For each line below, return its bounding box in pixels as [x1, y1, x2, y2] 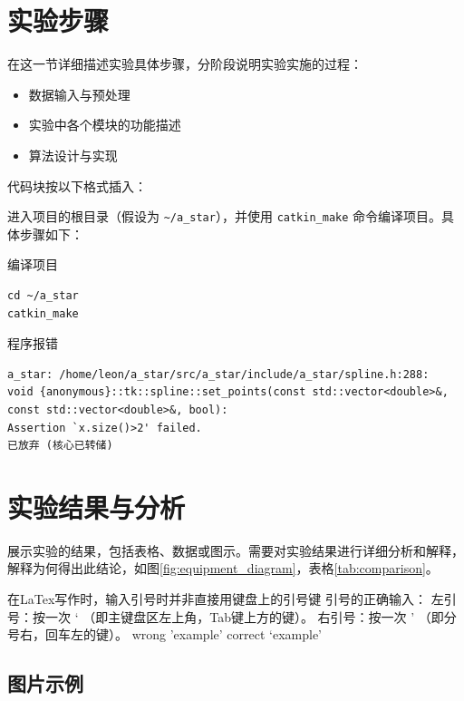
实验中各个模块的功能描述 [28, 115, 181, 134]
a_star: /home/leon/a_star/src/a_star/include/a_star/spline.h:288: [7, 367, 430, 381]
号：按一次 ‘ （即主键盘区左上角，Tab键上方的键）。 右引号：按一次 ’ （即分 [7, 607, 457, 626]
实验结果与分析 [7, 488, 186, 525]
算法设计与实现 [28, 145, 118, 164]
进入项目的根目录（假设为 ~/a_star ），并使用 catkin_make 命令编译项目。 [7, 207, 442, 226]
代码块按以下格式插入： [7, 176, 147, 195]
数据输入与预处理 [28, 84, 130, 103]
